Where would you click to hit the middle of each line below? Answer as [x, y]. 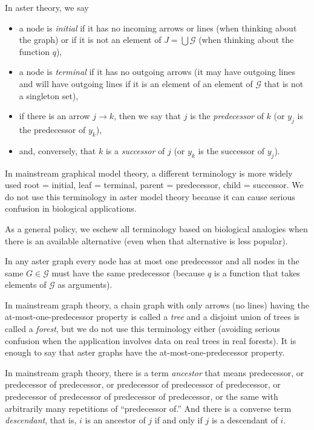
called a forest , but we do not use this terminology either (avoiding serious [143, 329]
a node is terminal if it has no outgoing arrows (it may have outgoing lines [157, 72]
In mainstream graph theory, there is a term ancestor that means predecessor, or [155, 372]
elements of [26, 285]
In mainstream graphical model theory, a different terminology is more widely [149, 173]
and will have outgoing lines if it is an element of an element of [136, 83]
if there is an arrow [54, 116]
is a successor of [135, 150]
